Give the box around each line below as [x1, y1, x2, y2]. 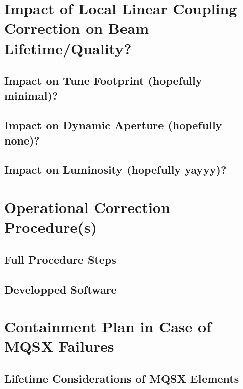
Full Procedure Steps [4, 251, 116, 267]
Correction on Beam [4, 18, 149, 39]
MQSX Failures [4, 336, 114, 357]
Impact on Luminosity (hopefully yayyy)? [4, 162, 227, 178]
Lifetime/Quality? [4, 38, 132, 58]
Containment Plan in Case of [4, 316, 211, 337]
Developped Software [4, 281, 117, 297]
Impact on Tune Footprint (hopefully [4, 73, 202, 88]
